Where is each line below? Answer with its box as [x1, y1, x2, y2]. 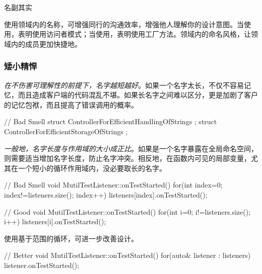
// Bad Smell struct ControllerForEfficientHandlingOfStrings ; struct [4, 116, 217, 127]
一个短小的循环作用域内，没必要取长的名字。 [18, 162, 166, 173]
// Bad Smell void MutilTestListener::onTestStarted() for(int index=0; [4, 179, 223, 190]
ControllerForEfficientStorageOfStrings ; [4, 126, 128, 136]
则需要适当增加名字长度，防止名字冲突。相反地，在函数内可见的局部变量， [4, 153, 251, 163]
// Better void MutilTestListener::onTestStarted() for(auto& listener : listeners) [4, 250, 251, 260]
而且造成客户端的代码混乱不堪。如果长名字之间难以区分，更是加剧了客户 [18, 89, 258, 100]
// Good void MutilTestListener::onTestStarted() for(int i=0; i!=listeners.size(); [4, 206, 251, 217]
